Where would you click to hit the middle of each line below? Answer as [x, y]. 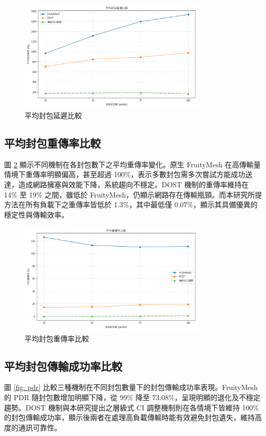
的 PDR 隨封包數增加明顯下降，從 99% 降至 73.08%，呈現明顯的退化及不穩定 [132, 397]
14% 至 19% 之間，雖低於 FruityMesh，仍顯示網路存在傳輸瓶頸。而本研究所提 [133, 194]
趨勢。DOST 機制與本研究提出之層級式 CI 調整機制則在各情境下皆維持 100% [131, 407]
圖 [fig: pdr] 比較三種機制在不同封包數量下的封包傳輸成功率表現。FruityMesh [131, 387]
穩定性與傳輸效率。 [36, 214]
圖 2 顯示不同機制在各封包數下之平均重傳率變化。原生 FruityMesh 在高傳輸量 [132, 164]
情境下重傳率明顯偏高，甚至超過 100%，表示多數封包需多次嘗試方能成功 [125, 174]
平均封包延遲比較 [53, 115]
